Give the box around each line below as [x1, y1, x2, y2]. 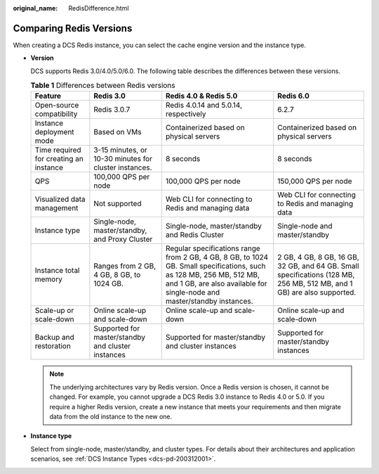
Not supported [93, 199, 142, 209]
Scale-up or [34, 306, 74, 316]
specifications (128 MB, [277, 270, 355, 280]
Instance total [34, 266, 80, 276]
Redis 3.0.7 [93, 105, 131, 115]
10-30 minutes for [93, 154, 152, 164]
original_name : [13, 4, 58, 12]
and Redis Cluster [165, 230, 225, 240]
